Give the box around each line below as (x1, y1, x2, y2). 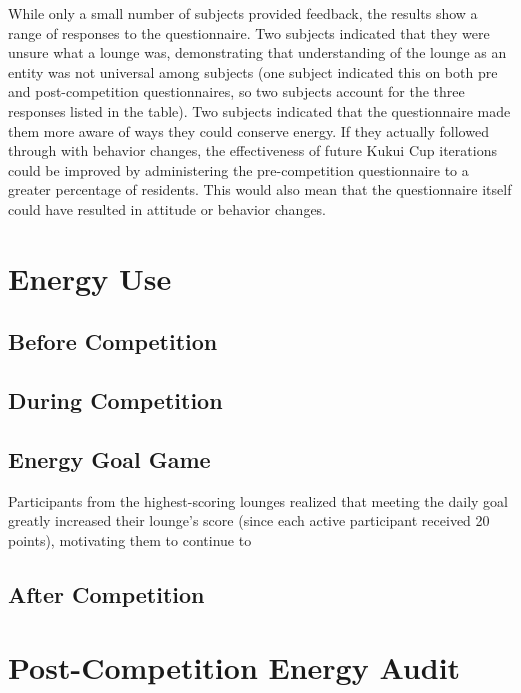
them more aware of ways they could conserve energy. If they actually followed (8, 120, 489, 141)
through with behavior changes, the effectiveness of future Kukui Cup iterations (8, 140, 497, 161)
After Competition (8, 578, 205, 609)
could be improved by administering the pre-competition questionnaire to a (8, 159, 469, 180)
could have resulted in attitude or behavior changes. (8, 198, 327, 219)
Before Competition (8, 326, 218, 357)
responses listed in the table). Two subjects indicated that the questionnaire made (8, 100, 511, 121)
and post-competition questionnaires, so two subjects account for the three (8, 81, 465, 102)
